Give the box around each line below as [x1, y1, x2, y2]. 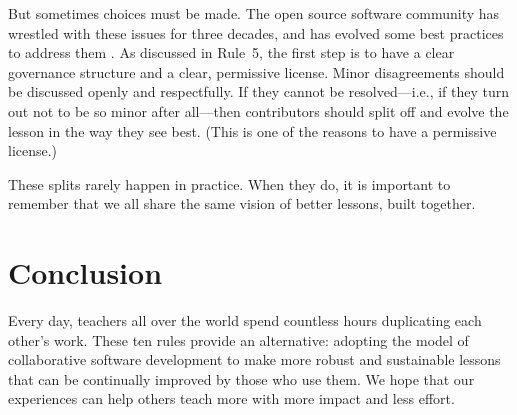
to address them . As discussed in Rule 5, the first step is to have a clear [8, 42, 455, 63]
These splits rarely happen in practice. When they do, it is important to [8, 173, 451, 194]
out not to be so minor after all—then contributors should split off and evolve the [8, 100, 509, 121]
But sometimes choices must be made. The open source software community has [8, 3, 500, 23]
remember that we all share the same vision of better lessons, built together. [8, 193, 476, 214]
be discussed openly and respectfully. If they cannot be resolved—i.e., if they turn [8, 81, 510, 102]
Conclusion [8, 252, 163, 293]
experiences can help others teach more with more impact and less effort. [8, 388, 455, 409]
